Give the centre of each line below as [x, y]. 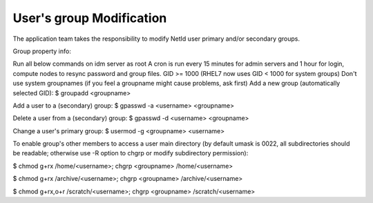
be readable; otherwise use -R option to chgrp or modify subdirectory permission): [131, 153]
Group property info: [42, 51]
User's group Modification [90, 18]
